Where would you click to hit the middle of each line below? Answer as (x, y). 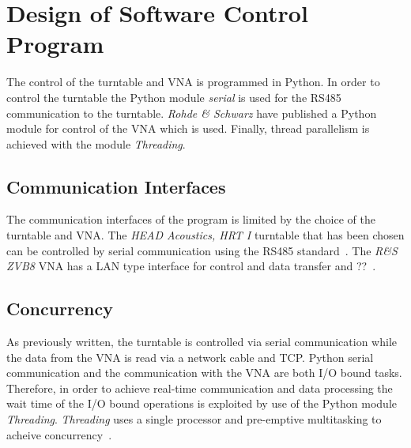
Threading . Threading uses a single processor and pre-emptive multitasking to (194, 419)
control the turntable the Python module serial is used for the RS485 (174, 97)
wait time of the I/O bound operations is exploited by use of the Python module (202, 403)
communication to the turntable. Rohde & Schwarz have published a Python (192, 113)
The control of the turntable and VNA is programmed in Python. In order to (193, 82)
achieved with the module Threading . (96, 143)
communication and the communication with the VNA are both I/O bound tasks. (204, 373)
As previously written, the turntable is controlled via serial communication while (202, 342)
